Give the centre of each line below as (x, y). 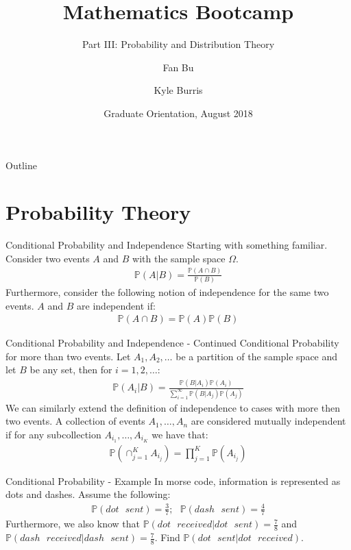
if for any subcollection (53, 434)
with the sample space (179, 258)
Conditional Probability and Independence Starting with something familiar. (167, 245)
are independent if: (116, 305)
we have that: (180, 434)
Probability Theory (98, 212)
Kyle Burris (178, 90)
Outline (21, 165)
